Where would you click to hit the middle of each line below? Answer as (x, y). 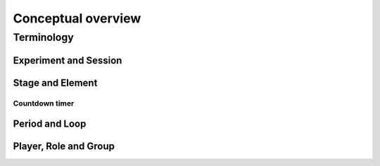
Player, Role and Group (64, 147)
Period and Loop (50, 124)
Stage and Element (55, 83)
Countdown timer (44, 103)
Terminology (43, 37)
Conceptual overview (77, 18)
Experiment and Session (68, 60)
